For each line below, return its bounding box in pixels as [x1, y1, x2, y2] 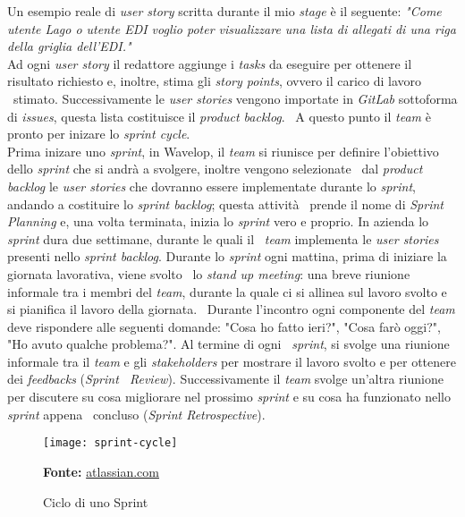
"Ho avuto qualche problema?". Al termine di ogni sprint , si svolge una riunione [7, 335, 450, 353]
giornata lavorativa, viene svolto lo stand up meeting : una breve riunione [7, 264, 410, 283]
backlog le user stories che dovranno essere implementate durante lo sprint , [7, 176, 416, 195]
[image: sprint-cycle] [43, 436, 178, 450]
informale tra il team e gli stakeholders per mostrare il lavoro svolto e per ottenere [7, 352, 456, 370]
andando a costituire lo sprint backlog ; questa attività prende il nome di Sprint [7, 194, 444, 213]
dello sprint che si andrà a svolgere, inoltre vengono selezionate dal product [7, 159, 423, 178]
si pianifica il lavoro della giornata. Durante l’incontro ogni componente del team [7, 300, 455, 318]
